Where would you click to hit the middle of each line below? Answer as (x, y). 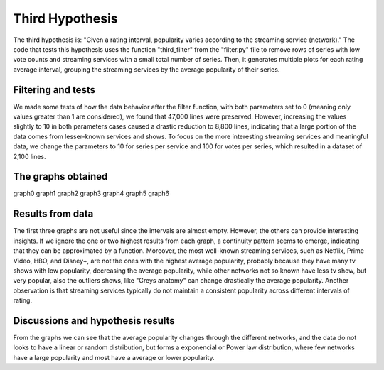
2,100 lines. (30, 156)
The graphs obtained (60, 176)
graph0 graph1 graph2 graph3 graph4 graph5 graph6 (91, 194)
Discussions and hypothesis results (94, 321)
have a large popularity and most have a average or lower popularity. (114, 357)
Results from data (53, 214)
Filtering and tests (54, 90)
